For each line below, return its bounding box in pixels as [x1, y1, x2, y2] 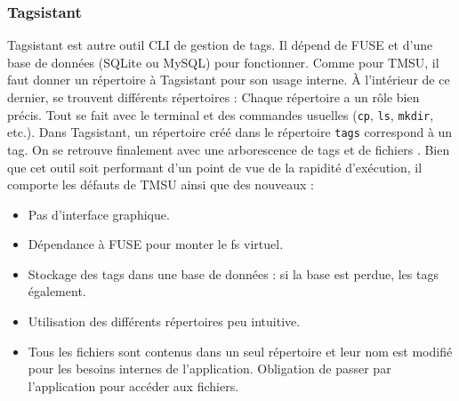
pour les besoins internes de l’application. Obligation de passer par [28, 359, 391, 378]
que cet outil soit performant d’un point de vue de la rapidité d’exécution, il [7, 157, 423, 176]
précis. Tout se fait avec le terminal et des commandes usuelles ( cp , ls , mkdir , [7, 105, 434, 124]
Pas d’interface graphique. [28, 205, 170, 223]
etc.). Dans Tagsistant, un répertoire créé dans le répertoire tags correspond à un [7, 123, 453, 141]
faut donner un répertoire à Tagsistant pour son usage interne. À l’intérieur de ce [7, 70, 450, 89]
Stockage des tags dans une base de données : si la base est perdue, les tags [28, 264, 439, 283]
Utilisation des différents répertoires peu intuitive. [28, 312, 301, 331]
